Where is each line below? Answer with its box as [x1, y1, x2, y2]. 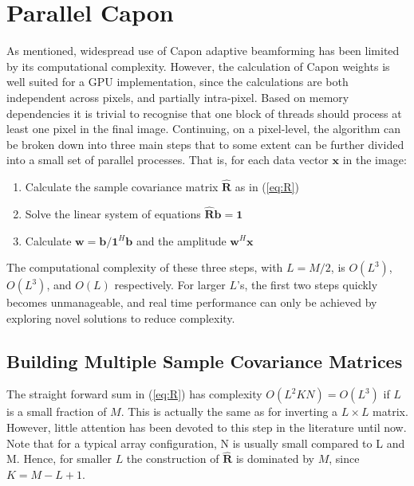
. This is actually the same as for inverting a [120, 403, 338, 420]
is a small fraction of [6, 403, 107, 420]
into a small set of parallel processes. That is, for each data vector [6, 151, 329, 168]
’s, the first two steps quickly [237, 276, 378, 293]
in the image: [342, 151, 407, 168]
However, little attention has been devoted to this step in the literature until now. [6, 419, 407, 436]
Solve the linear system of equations [25, 205, 201, 221]
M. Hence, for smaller [6, 450, 112, 467]
